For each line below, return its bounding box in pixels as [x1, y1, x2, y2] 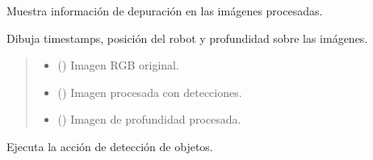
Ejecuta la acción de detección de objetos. [6, 137, 213, 154]
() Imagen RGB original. [57, 57, 179, 74]
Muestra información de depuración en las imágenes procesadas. [6, 2, 323, 19]
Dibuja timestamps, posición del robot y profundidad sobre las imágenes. [6, 29, 368, 46]
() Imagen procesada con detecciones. [57, 83, 242, 100]
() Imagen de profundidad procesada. [57, 111, 241, 128]
